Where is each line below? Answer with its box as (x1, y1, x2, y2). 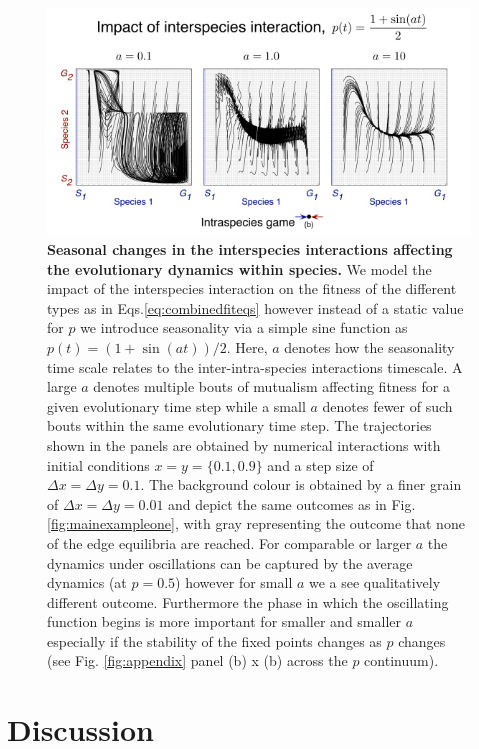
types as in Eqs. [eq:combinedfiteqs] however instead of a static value (47, 297, 464, 318)
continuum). (364, 650, 439, 671)
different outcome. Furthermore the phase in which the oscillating (47, 591, 449, 612)
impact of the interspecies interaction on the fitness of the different (47, 278, 457, 299)
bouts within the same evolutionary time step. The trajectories (47, 415, 432, 436)
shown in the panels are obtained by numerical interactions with (47, 434, 441, 455)
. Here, (226, 336, 268, 357)
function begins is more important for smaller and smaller (47, 611, 402, 632)
